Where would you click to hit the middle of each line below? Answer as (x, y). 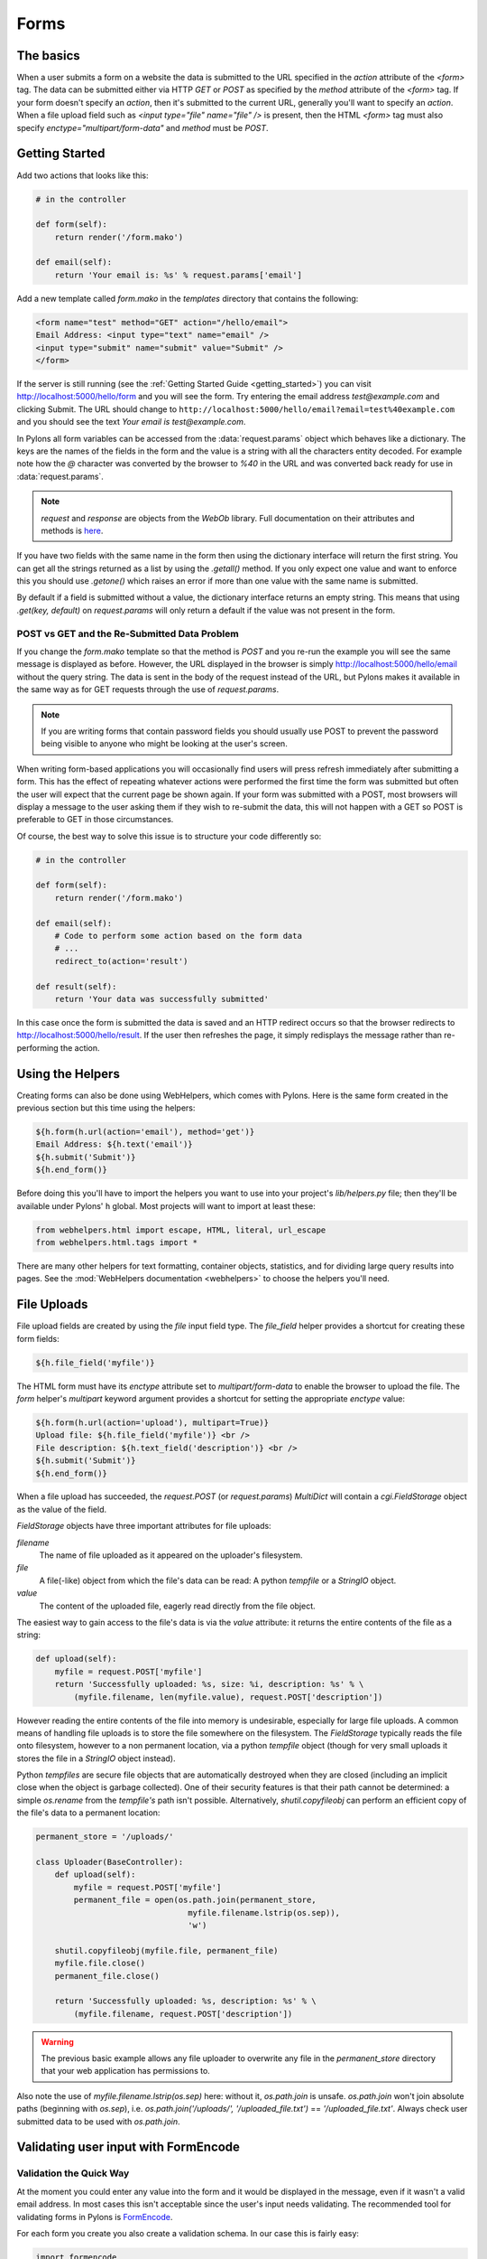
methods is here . (72, 530)
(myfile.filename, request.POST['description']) (183, 2014)
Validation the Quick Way (73, 2173)
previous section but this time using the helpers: (106, 1108)
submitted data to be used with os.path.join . (98, 2121)
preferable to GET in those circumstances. (95, 820)
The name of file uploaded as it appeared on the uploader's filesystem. (171, 1555)
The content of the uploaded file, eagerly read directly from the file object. (177, 1606)
